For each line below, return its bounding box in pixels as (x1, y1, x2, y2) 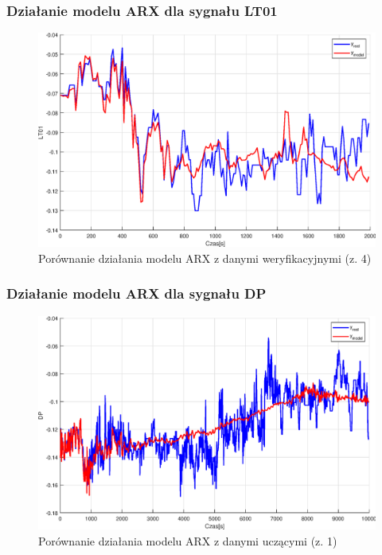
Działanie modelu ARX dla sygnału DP (6, 283, 267, 303)
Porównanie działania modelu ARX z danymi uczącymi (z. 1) (38, 532, 337, 549)
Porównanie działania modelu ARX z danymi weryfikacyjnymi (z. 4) (38, 249, 372, 266)
